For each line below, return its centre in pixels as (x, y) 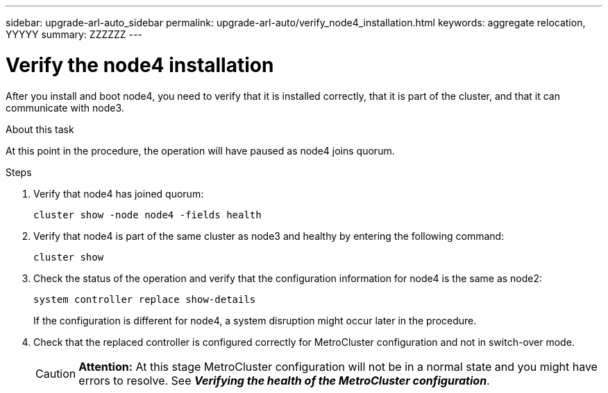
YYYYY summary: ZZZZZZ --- (74, 34)
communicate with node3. (65, 107)
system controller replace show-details (145, 299)
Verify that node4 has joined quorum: (119, 193)
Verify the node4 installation (140, 65)
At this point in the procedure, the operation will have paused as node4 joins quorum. (200, 150)
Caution (56, 373)
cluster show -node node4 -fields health (147, 215)
